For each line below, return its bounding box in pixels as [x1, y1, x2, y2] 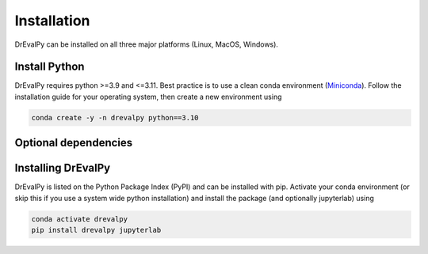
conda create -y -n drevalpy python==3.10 [31, 113, 199, 122]
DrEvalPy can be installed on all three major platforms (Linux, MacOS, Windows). [14, 40, 279, 49]
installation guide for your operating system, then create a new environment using [14, 92, 282, 101]
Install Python [14, 60, 85, 74]
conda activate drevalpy [31, 214, 128, 223]
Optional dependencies [14, 136, 133, 150]
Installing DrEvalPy [14, 161, 111, 175]
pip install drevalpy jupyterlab [31, 226, 162, 235]
